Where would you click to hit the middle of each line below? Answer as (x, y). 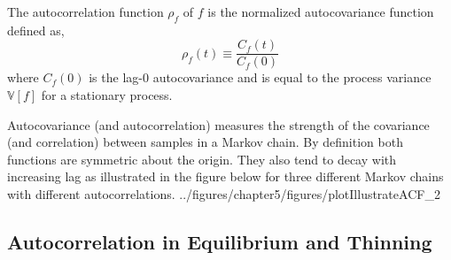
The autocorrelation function (86, 11)
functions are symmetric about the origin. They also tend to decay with (202, 159)
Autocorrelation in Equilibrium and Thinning (220, 241)
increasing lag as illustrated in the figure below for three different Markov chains (225, 176)
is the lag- (116, 77)
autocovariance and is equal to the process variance (292, 77)
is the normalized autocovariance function (321, 11)
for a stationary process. (107, 95)
